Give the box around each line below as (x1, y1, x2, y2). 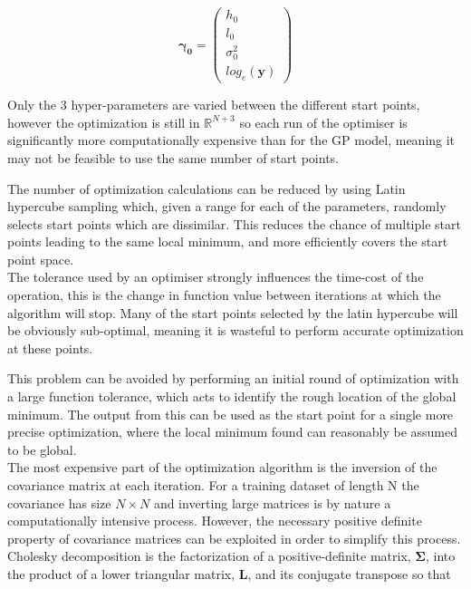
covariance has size (7, 493, 111, 512)
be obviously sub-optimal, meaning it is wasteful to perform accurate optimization (7, 321, 464, 340)
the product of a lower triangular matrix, (7, 564, 235, 583)
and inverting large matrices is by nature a (153, 493, 391, 512)
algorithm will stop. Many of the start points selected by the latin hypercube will (7, 303, 458, 322)
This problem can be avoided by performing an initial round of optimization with (7, 369, 459, 388)
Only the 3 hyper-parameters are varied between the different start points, (7, 95, 420, 114)
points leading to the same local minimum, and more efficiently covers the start (7, 232, 448, 251)
